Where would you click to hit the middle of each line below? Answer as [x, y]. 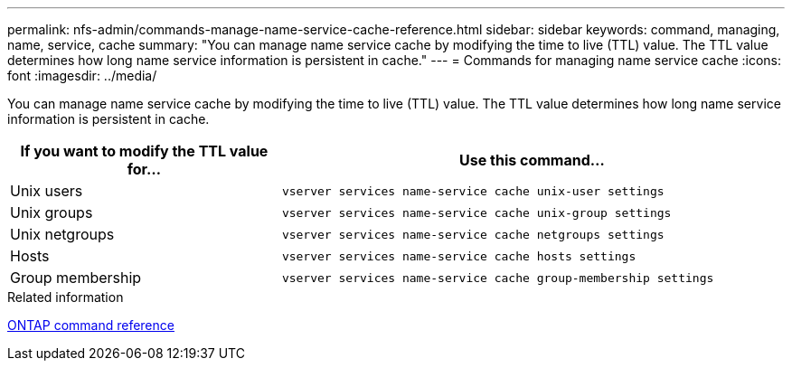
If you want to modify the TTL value [144, 151]
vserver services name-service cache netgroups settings [473, 234]
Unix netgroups [62, 234]
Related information [66, 297]
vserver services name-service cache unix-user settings [473, 191]
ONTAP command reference [91, 325]
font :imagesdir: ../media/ [82, 75]
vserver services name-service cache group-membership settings [498, 278]
